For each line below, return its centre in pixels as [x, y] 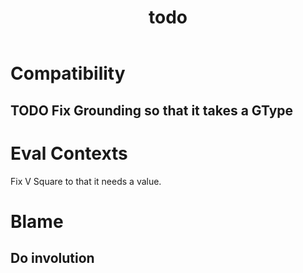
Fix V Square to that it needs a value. [86, 181]
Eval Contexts [69, 153]
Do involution [52, 258]
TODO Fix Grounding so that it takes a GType [152, 110]
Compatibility [68, 73]
